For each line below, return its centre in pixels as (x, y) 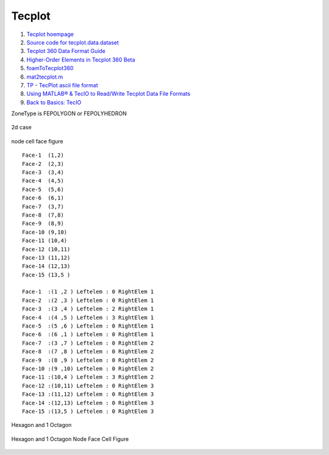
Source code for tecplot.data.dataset (73, 42)
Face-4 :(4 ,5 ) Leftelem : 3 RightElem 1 (88, 317)
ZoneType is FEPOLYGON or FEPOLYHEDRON (69, 113)
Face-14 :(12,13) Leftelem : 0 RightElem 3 (88, 403)
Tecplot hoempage (50, 34)
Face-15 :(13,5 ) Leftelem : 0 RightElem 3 (88, 411)
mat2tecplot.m (45, 77)
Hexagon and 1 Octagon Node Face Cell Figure (70, 439)
